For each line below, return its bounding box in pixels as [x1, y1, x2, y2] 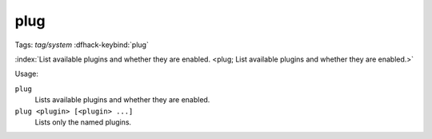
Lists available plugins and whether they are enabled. [34, 95, 210, 105]
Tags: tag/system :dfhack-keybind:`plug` [14, 40, 150, 50]
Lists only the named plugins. [34, 117, 132, 127]
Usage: [14, 69, 39, 79]
